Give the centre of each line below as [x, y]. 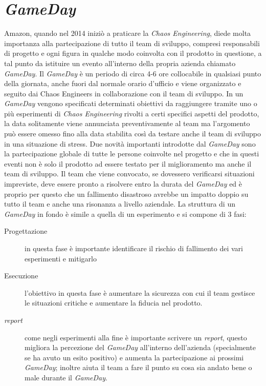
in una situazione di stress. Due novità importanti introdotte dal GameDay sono [130, 143]
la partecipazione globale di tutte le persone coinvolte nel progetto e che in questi [132, 154]
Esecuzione [21, 276]
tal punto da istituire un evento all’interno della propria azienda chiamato [120, 63]
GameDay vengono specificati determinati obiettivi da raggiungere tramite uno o [131, 103]
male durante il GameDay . [66, 377]
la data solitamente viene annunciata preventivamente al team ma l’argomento [127, 123]
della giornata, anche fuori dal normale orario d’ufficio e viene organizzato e [123, 83]
